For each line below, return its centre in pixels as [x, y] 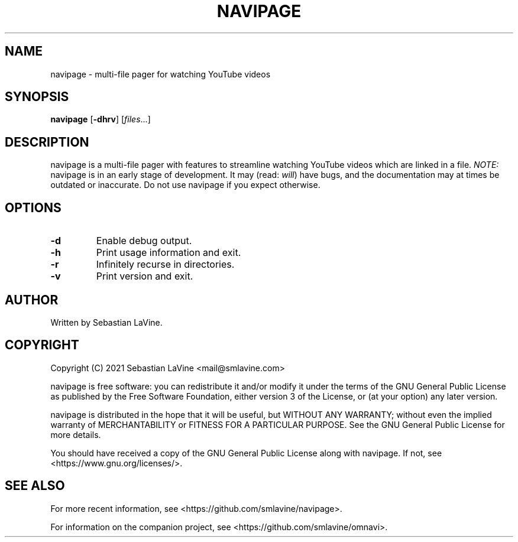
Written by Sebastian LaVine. [106, 322]
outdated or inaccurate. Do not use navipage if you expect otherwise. [185, 185]
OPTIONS [33, 207]
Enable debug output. [144, 241]
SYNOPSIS [37, 97]
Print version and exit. [145, 276]
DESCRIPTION [47, 142]
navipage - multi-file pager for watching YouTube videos [161, 74]
